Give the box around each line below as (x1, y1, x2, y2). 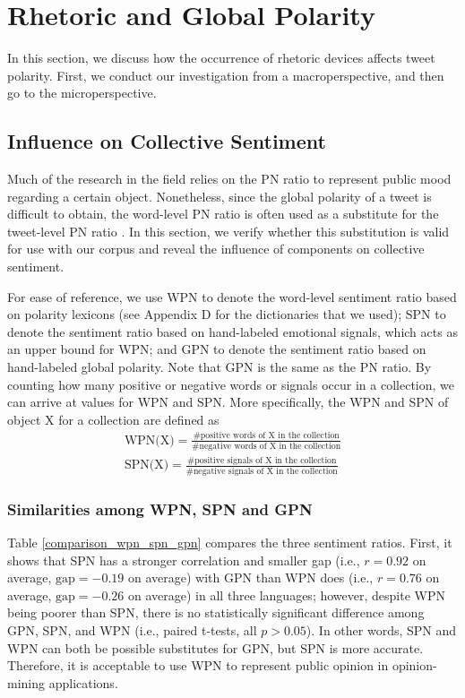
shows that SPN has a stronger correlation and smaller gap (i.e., (7, 550, 360, 569)
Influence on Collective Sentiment (7, 127, 326, 155)
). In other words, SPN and (306, 620, 457, 639)
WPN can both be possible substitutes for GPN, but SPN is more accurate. (7, 638, 424, 657)
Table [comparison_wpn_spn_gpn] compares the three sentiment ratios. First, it (7, 532, 452, 551)
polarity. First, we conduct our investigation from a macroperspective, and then (7, 65, 444, 84)
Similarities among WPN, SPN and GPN (7, 497, 313, 520)
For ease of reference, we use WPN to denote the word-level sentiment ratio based (7, 287, 457, 306)
